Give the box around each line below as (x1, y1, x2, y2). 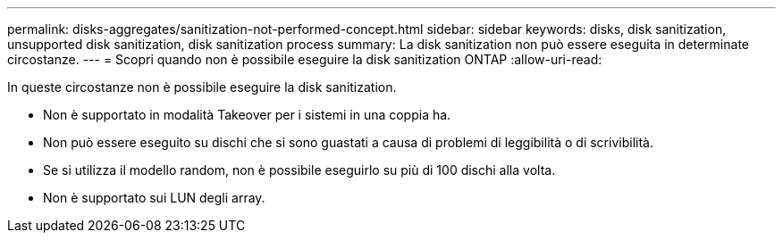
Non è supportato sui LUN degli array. (43, 190, 265, 205)
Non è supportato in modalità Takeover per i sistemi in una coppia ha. (43, 107, 451, 122)
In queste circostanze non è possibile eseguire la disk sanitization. (7, 79, 397, 95)
